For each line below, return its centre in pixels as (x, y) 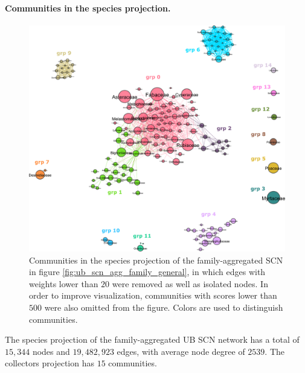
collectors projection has (50, 363)
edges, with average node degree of (181, 351)
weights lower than (64, 283)
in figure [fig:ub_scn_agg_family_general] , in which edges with (147, 272)
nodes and (51, 351)
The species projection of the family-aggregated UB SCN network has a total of (152, 339)
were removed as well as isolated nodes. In (190, 283)
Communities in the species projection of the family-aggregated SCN (156, 260)
